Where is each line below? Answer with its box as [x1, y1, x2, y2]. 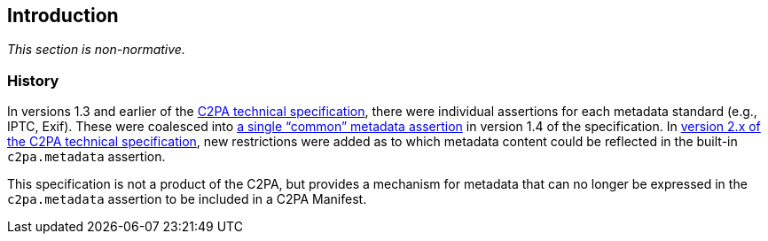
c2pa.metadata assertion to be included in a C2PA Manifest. [7, 191, 367, 207]
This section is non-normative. [7, 42, 185, 58]
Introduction [7, 4, 119, 27]
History [7, 71, 59, 89]
